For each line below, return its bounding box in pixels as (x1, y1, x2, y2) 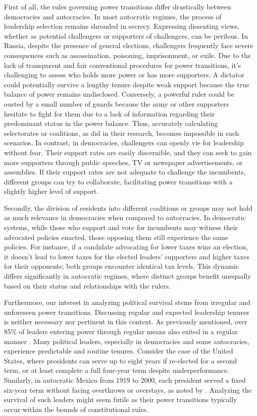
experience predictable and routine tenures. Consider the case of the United (4, 346, 233, 356)
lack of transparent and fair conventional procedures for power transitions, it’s (4, 59, 241, 70)
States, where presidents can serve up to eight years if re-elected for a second (4, 355, 237, 365)
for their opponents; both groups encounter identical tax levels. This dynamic (4, 261, 239, 271)
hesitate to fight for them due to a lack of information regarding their (4, 108, 215, 119)
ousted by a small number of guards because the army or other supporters (4, 98, 229, 109)
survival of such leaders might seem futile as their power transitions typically (4, 394, 237, 405)
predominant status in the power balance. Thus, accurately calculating (4, 118, 218, 128)
